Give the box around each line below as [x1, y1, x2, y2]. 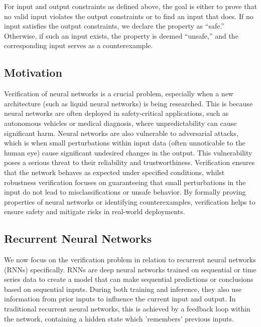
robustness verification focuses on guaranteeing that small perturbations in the [4, 177, 246, 187]
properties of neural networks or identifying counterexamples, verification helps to [4, 196, 255, 207]
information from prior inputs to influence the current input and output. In [4, 293, 236, 304]
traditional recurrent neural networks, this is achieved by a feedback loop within [4, 303, 250, 314]
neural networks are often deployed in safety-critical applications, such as [4, 108, 229, 118]
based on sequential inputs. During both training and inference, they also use [4, 283, 241, 294]
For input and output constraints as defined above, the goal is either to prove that [4, 1, 257, 11]
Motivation [4, 65, 62, 80]
